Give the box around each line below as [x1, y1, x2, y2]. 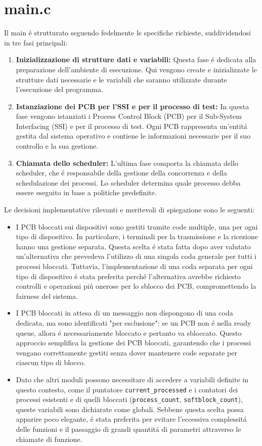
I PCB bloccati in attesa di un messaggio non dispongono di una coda [16, 307, 233, 318]
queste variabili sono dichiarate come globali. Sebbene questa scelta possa [16, 404, 244, 414]
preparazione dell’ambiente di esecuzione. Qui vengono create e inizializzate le [16, 64, 257, 74]
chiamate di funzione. [16, 433, 82, 444]
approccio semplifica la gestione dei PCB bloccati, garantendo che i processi [16, 337, 251, 348]
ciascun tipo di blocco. [16, 357, 85, 368]
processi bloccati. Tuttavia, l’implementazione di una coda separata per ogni [16, 261, 253, 271]
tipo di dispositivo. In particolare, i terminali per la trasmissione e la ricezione [16, 231, 258, 242]
